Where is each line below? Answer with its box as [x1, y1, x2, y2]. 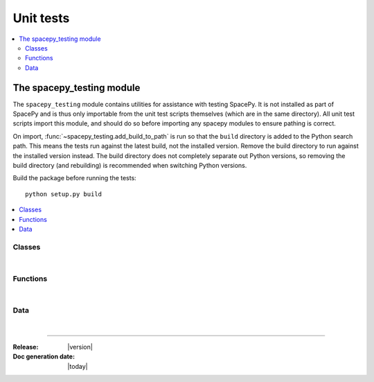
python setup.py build [25, 190, 103, 198]
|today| [67, 362, 88, 370]
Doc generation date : [12, 352, 75, 361]
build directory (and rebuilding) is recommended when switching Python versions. [12, 161, 247, 169]
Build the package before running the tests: [12, 174, 136, 182]
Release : [12, 342, 39, 351]
